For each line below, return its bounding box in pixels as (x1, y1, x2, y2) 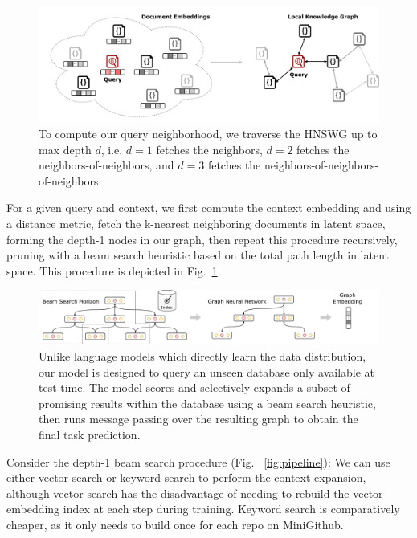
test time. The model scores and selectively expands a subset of (39, 379, 350, 396)
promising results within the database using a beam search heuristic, (39, 394, 376, 411)
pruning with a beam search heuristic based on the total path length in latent (6, 247, 389, 263)
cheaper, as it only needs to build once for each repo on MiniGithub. (6, 516, 344, 532)
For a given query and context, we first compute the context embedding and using (6, 199, 411, 216)
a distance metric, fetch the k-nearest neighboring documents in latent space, (6, 215, 386, 232)
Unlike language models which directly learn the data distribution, (39, 347, 366, 364)
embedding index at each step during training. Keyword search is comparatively (6, 500, 400, 517)
